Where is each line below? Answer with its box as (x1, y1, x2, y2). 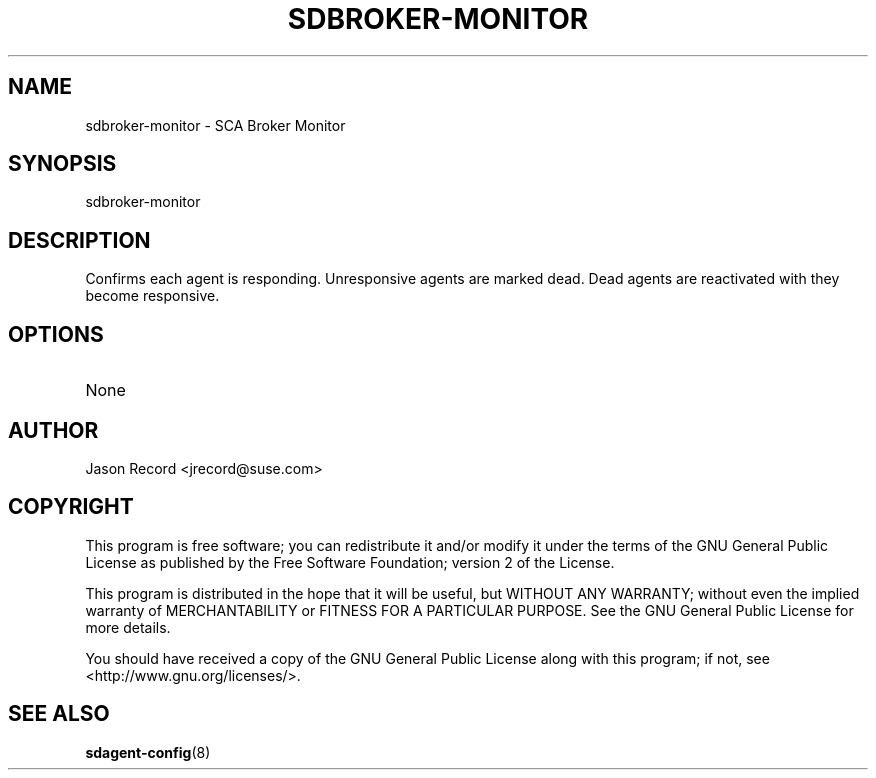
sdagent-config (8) (85, 743, 211, 761)
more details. (85, 618, 171, 636)
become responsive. (85, 287, 220, 305)
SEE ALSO (8, 701, 110, 727)
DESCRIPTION (8, 227, 151, 253)
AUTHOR (8, 417, 99, 443)
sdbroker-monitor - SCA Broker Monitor (85, 116, 346, 134)
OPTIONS (8, 321, 104, 347)
